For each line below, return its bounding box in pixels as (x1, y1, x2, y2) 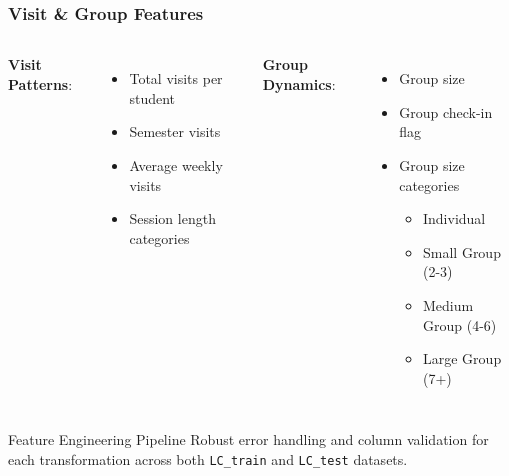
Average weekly (129, 155, 223, 175)
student (129, 87, 176, 108)
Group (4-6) (423, 314, 497, 335)
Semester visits (129, 121, 221, 142)
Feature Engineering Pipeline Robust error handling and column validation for (8, 429, 489, 450)
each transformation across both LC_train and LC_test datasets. (8, 448, 408, 469)
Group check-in (399, 101, 493, 122)
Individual (423, 208, 486, 229)
